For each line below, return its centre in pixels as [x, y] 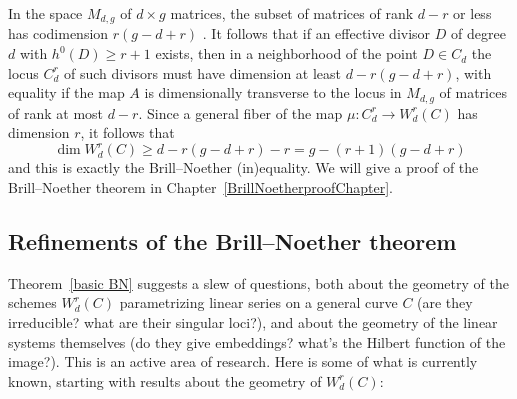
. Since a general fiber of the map [240, 112]
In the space [45, 13]
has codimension [58, 33]
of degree [478, 33]
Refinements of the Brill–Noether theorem [232, 240]
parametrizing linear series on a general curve [258, 302]
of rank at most [56, 112]
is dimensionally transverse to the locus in [273, 92]
